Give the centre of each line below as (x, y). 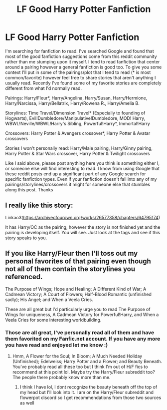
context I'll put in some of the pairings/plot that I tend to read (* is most (78, 72)
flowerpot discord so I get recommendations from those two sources (90, 398)
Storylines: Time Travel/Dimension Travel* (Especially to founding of (75, 113)
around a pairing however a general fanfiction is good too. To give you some (83, 67)
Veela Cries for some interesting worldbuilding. (53, 320)
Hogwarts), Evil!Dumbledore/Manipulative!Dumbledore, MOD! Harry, (75, 118)
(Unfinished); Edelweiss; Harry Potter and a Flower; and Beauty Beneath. (87, 361)
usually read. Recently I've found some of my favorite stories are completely (83, 83)
